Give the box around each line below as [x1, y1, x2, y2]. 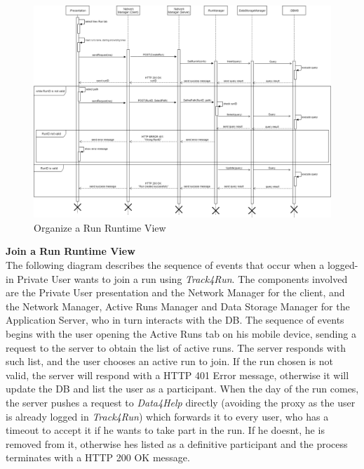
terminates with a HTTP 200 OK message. [6, 450, 190, 465]
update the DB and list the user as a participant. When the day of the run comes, [6, 381, 359, 396]
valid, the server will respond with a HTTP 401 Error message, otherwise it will [6, 367, 349, 382]
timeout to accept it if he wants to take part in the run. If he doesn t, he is [6, 423, 325, 437]
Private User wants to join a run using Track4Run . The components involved [17, 271, 348, 286]
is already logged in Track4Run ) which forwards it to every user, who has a [6, 409, 329, 423]
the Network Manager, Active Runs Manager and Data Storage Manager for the [6, 298, 350, 313]
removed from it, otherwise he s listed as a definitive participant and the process [6, 436, 348, 451]
